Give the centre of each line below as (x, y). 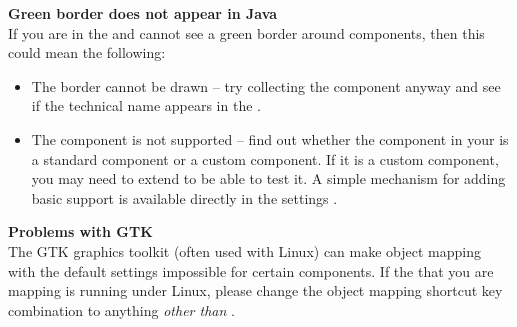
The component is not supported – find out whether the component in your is (270, 138)
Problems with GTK (80, 231)
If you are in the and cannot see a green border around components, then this (246, 32)
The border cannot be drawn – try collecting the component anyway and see (266, 85)
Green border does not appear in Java (143, 13)
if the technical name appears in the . (146, 105)
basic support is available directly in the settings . (184, 197)
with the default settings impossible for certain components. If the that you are (251, 270)
